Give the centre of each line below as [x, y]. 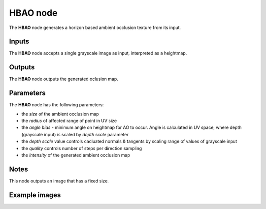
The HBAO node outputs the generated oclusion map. [64, 79]
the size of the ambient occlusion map [60, 114]
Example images [35, 195]
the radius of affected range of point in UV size [69, 121]
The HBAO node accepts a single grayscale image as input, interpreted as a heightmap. [98, 53]
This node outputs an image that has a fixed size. [59, 181]
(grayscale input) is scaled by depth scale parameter [75, 134]
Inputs [19, 42]
